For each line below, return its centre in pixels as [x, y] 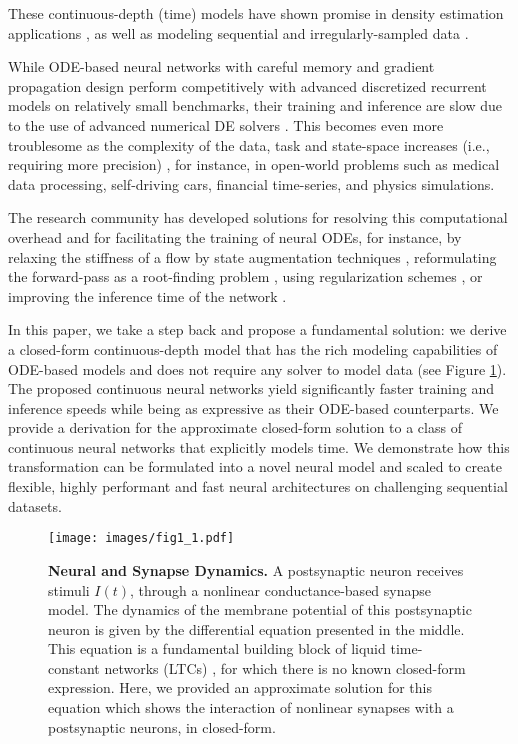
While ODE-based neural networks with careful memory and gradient [221, 66]
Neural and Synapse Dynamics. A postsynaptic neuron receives [256, 569]
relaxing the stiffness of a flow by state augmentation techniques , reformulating [252, 256]
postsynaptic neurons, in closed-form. [162, 726]
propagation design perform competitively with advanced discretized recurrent [247, 85]
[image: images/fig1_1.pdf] [141, 538]
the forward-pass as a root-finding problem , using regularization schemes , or [245, 276]
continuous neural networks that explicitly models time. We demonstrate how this [259, 446]
